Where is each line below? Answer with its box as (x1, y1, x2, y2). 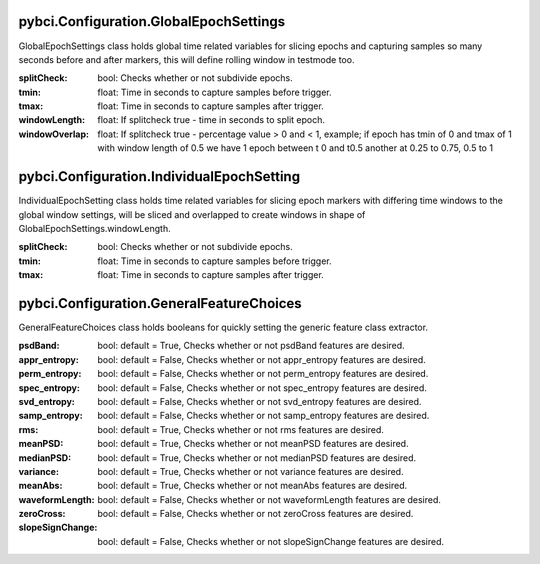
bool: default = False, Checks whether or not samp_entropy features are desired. (97, 410, 430, 422)
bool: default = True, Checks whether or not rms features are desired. (97, 423, 385, 435)
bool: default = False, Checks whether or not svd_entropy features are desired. (97, 395, 422, 407)
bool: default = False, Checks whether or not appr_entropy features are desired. (97, 353, 427, 365)
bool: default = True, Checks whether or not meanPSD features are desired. (97, 438, 409, 450)
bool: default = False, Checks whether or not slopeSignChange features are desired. (97, 535, 445, 547)
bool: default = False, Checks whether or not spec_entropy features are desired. (97, 381, 427, 394)
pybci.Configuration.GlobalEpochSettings (18, 13, 286, 30)
